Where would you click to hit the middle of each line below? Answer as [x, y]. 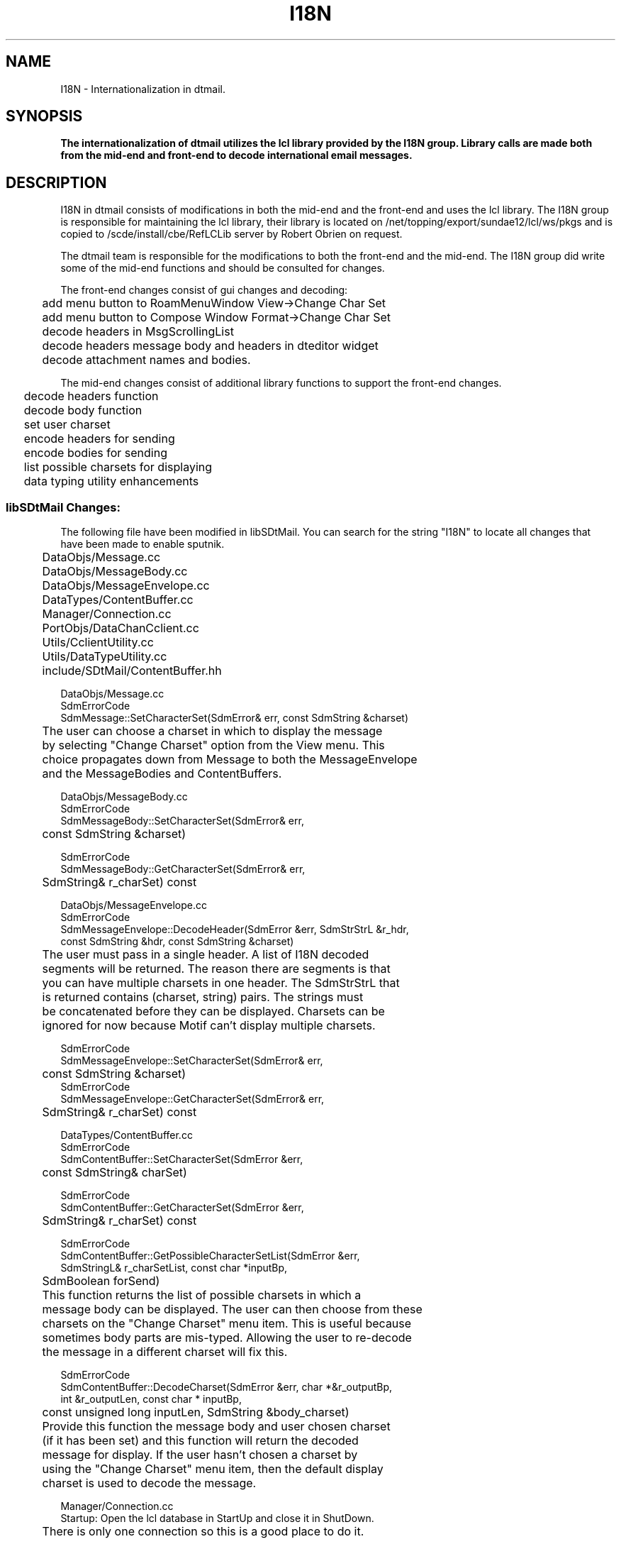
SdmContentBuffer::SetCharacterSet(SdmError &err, [182, 1159]
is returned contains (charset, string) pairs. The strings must [203, 997]
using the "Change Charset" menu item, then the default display [213, 1469]
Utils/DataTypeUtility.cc [105, 657]
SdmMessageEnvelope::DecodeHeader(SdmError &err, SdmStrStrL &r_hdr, [235, 930]
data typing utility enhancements [111, 481]
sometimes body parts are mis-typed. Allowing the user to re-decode [227, 1338]
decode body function [83, 410]
